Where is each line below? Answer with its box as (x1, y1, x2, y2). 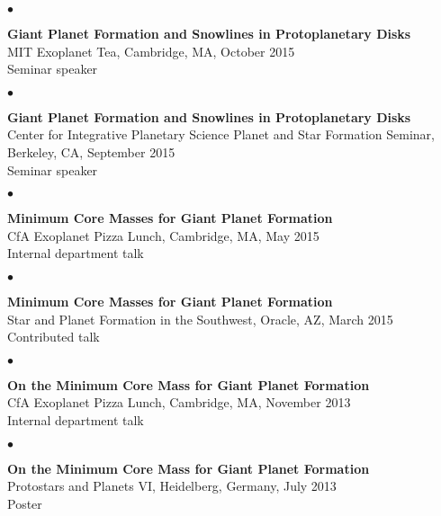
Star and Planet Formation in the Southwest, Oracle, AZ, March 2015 (7, 309, 393, 328)
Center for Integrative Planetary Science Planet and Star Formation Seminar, (7, 125, 435, 144)
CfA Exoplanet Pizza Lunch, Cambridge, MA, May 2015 (7, 226, 319, 245)
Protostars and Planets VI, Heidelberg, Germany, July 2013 (7, 476, 337, 495)
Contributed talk (7, 327, 100, 346)
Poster (7, 494, 42, 512)
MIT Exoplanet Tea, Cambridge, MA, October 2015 (7, 41, 295, 60)
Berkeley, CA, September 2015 (7, 142, 175, 161)
